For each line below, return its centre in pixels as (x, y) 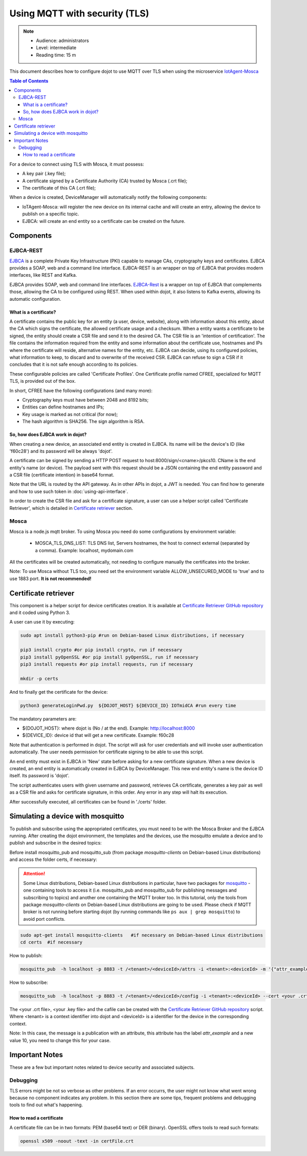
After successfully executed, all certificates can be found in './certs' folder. (88, 801)
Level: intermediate (56, 48)
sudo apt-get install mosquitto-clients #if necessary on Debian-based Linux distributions (142, 935)
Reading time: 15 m (56, 55)
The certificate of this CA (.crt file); (59, 188)
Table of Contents (29, 81)
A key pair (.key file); (44, 174)
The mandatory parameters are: (43, 719)
